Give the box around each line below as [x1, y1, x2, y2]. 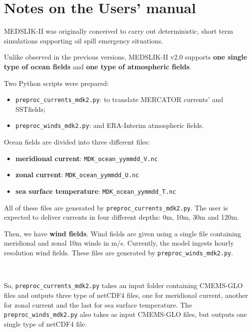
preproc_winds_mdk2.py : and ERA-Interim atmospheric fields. [15, 120, 204, 130]
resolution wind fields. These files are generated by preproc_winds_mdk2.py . [4, 248, 233, 257]
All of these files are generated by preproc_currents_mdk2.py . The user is [4, 202, 228, 212]
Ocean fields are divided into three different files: [4, 137, 150, 146]
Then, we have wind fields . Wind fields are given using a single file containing [4, 228, 241, 238]
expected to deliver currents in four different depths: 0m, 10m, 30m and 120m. [4, 212, 239, 222]
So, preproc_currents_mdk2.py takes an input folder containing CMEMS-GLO [4, 280, 243, 290]
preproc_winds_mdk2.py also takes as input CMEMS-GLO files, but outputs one [4, 309, 247, 319]
